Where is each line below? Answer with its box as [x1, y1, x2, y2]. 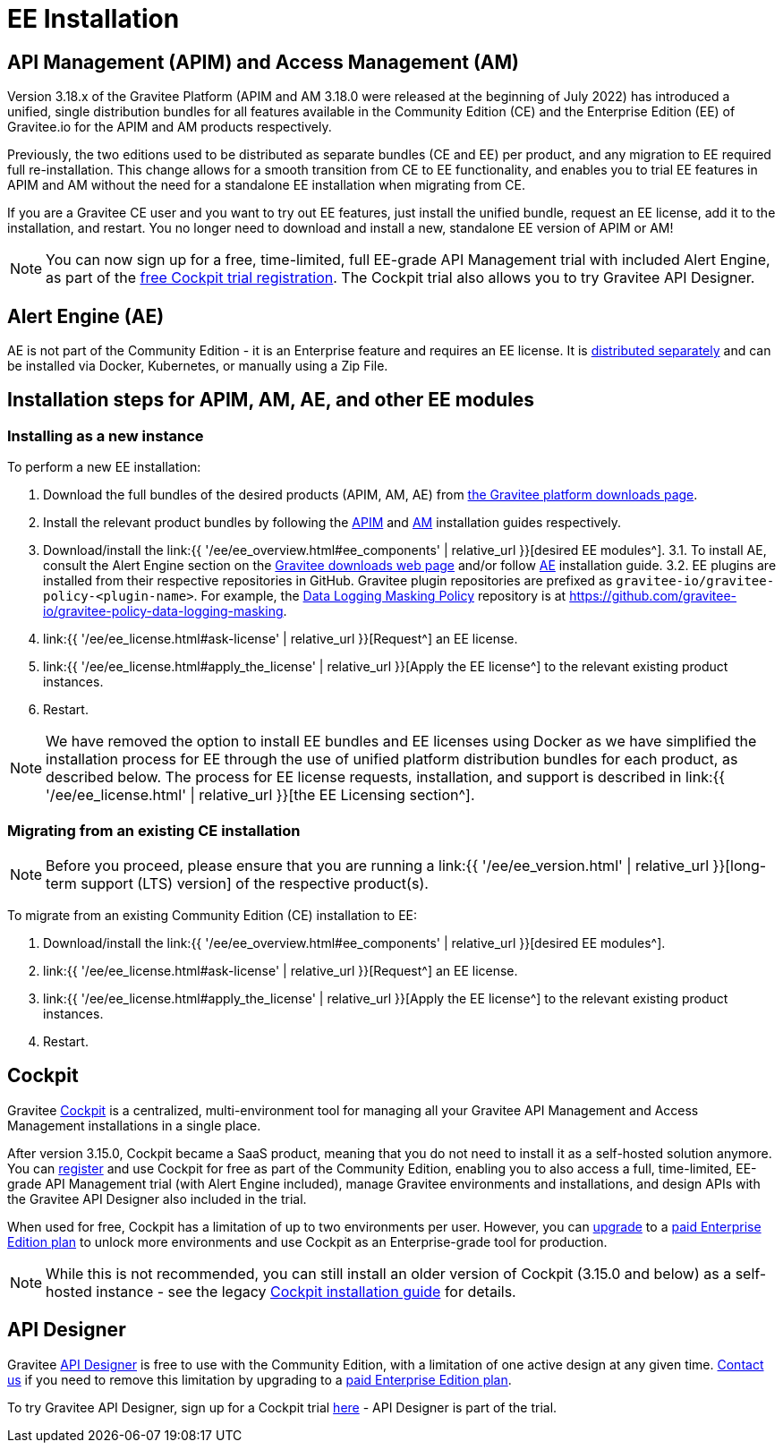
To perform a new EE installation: [7, 459, 201, 475]
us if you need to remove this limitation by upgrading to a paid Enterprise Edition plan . [7, 1371, 512, 1387]
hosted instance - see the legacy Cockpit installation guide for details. [46, 1282, 516, 1301]
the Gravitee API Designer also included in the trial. [7, 1190, 307, 1207]
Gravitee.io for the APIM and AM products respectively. [7, 119, 332, 135]
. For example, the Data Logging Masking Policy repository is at [193, 588, 566, 604]
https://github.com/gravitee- [569, 588, 737, 604]
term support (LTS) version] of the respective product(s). [46, 874, 429, 892]
